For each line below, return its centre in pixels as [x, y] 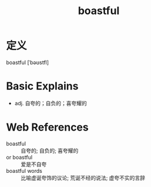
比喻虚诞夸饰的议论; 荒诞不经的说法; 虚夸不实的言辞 [83, 178]
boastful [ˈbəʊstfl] [27, 62]
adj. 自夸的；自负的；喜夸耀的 [51, 103]
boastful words [24, 171]
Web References [48, 127]
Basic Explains [42, 86]
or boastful [19, 157]
